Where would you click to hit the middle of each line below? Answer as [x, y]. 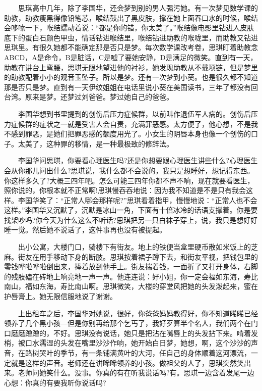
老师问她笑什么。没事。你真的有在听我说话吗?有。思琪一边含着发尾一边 [136, 373]
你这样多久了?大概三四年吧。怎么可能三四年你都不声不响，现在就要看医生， [129, 180]
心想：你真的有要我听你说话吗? [55, 382]
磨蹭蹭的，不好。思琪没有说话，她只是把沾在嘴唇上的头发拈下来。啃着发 [138, 333]
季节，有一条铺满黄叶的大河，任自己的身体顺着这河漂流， [155, 353]
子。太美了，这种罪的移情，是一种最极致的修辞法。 [89, 143]
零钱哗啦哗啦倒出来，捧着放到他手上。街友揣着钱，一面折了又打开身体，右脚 [131, 266]
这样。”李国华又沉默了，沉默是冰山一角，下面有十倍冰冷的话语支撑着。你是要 [131, 210]
